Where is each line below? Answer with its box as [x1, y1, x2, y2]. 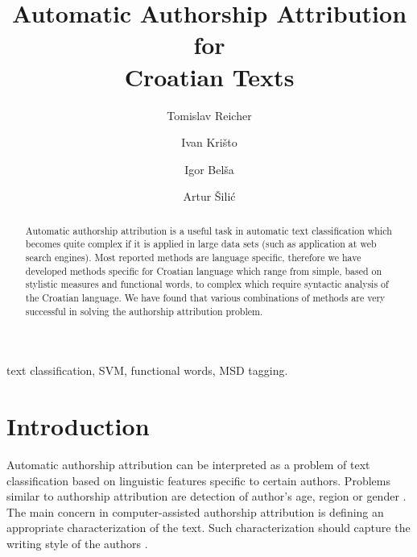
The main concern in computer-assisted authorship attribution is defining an [6, 503, 384, 520]
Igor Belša [184, 160, 234, 177]
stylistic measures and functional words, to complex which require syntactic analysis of [25, 277, 389, 291]
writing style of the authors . [6, 534, 148, 551]
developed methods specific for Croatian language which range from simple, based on [25, 264, 382, 277]
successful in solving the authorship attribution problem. [25, 304, 263, 318]
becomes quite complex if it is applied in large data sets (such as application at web [25, 237, 377, 251]
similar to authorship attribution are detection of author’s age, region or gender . [6, 488, 407, 505]
